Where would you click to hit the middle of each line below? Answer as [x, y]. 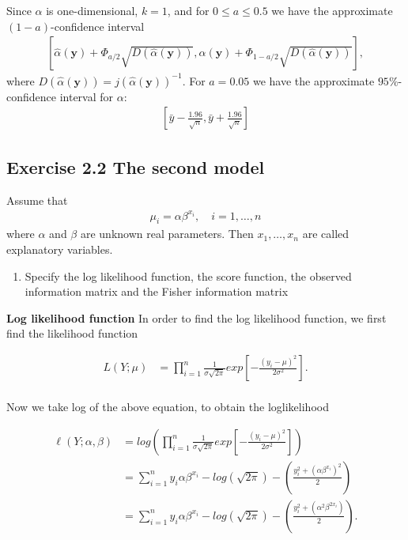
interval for [87, 96]
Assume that [37, 200]
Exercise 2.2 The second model [136, 166]
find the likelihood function [72, 333]
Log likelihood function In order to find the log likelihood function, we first [196, 317]
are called [326, 234]
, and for [188, 10]
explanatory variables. [60, 249]
